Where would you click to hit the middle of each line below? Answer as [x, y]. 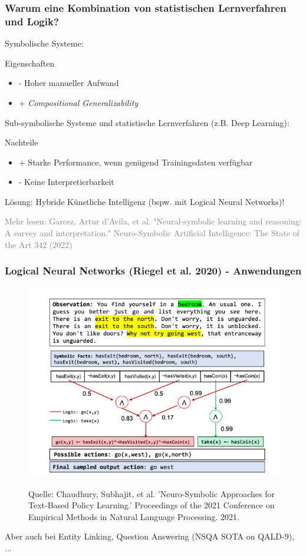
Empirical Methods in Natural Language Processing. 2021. [134, 516]
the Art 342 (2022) [39, 244]
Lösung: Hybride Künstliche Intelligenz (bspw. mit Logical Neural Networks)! [145, 201]
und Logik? [32, 21]
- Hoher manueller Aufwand [69, 83]
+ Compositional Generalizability [78, 102]
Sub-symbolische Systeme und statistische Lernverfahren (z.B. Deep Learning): [147, 122]
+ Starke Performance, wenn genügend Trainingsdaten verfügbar [136, 162]
